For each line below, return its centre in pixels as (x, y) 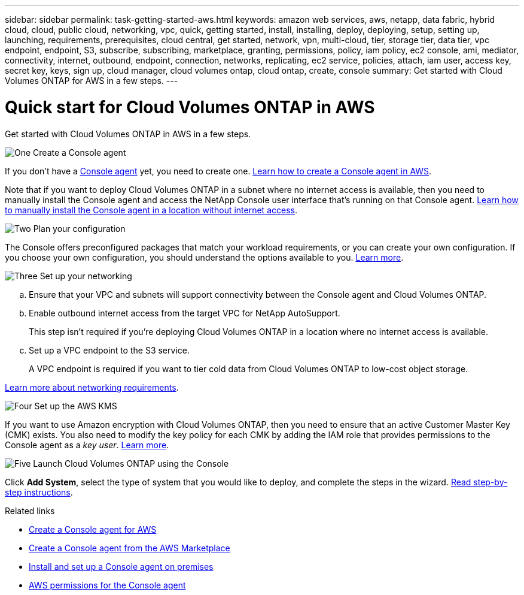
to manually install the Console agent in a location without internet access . (151, 210)
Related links (30, 511)
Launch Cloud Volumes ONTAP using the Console (131, 463)
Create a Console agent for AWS (93, 529)
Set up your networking (86, 276)
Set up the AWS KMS (76, 406)
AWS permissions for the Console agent (107, 585)
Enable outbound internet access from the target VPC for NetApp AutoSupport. (185, 313)
